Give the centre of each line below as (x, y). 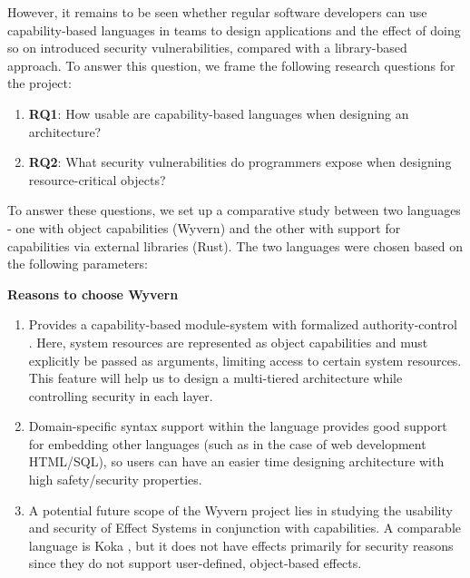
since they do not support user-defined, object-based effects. (195, 563)
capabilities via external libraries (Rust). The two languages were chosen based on (235, 245)
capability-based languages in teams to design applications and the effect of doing (234, 29)
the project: (39, 83)
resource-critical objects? (97, 179)
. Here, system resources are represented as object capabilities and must (228, 342)
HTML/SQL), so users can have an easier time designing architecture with (236, 461)
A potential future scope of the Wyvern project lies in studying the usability (240, 509)
